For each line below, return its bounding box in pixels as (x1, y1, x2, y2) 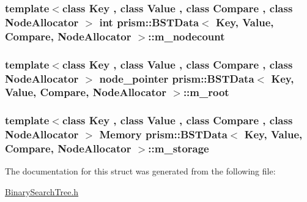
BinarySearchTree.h (5, 185, 79, 198)
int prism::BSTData (99, 14, 199, 29)
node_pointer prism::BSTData (99, 70, 254, 86)
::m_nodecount (148, 28, 225, 43)
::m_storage (148, 141, 209, 156)
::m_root (183, 84, 229, 100)
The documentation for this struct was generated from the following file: (5, 165, 276, 178)
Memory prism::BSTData (99, 127, 227, 142)
